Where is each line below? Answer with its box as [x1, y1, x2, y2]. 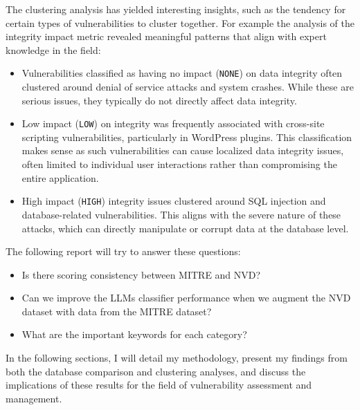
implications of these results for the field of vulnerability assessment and [6, 378, 312, 392]
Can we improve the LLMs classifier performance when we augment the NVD [21, 290, 351, 305]
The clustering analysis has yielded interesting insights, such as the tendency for [6, 2, 346, 16]
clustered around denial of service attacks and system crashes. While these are [21, 80, 354, 94]
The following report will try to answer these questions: [6, 244, 241, 259]
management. [6, 391, 62, 405]
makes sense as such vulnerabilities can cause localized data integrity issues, [21, 143, 344, 158]
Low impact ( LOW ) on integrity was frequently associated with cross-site [21, 116, 325, 131]
